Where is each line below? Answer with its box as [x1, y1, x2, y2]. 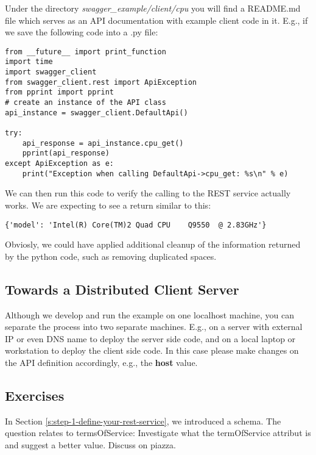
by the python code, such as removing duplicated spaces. [5, 249, 217, 262]
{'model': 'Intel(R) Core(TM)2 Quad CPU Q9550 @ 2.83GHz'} [5, 220, 267, 229]
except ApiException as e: [5, 159, 114, 168]
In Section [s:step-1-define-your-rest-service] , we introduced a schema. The [5, 414, 281, 427]
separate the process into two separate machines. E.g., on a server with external [5, 320, 303, 333]
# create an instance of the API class [5, 98, 166, 107]
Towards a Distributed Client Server [5, 279, 239, 298]
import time [5, 57, 53, 66]
